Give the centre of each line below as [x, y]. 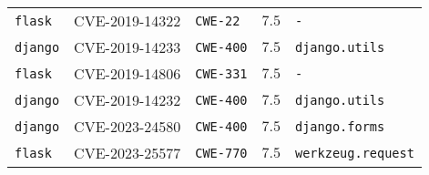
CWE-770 [221, 153]
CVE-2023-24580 [128, 126]
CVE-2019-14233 [128, 47]
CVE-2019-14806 [128, 73]
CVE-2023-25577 [128, 153]
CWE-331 [221, 73]
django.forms [340, 126]
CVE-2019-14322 [128, 21]
